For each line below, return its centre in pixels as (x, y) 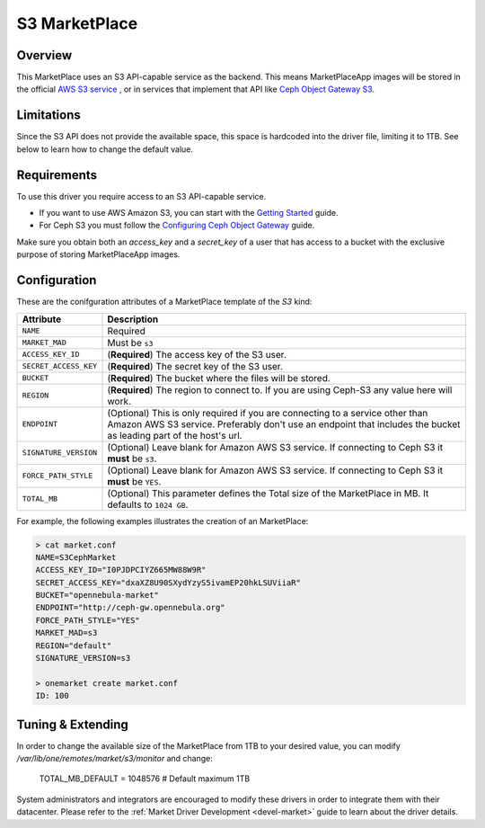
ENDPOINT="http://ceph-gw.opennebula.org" (130, 608)
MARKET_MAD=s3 (66, 633)
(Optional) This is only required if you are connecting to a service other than (268, 413)
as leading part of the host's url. (175, 435)
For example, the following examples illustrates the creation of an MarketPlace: (163, 521)
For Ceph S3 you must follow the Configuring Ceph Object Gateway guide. (177, 226)
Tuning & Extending (73, 724)
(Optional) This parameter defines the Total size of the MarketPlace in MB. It (268, 493)
